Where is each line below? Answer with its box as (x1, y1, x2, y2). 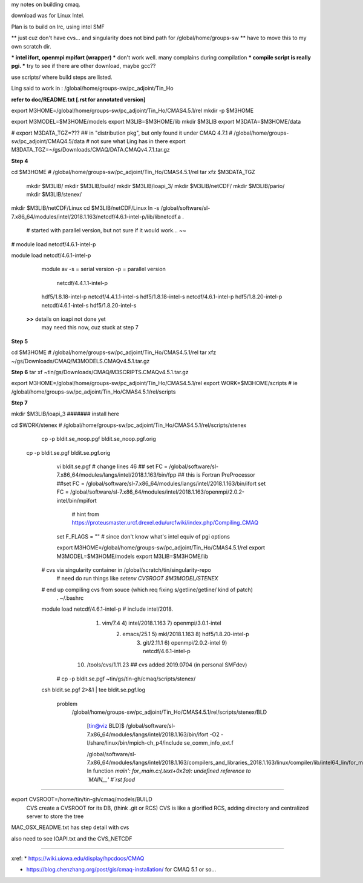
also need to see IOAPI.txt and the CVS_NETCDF (11, 834, 132, 842)
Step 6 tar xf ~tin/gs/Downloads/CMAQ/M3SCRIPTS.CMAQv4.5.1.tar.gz (11, 368, 189, 375)
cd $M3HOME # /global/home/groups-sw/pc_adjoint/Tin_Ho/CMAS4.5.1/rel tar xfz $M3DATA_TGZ (11, 169, 255, 176)
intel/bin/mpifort (56, 497, 97, 504)
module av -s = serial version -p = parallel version (41, 266, 166, 273)
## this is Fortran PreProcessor (177, 471, 255, 478)
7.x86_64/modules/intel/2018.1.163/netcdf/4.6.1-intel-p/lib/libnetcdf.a (11, 213, 181, 220)
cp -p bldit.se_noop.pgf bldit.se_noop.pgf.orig (41, 435, 157, 443)
